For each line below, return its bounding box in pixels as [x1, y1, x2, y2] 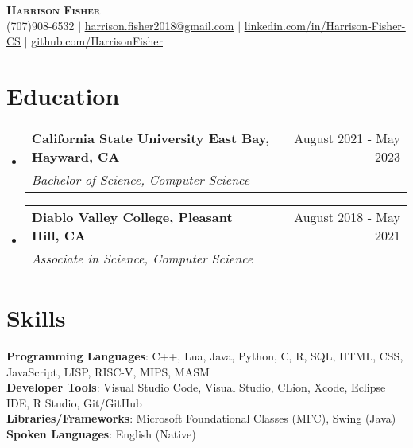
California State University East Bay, [31, 128, 270, 147]
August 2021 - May [294, 128, 400, 147]
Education [6, 79, 120, 111]
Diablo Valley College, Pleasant [31, 207, 233, 226]
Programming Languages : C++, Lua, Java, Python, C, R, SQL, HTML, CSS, [6, 348, 403, 364]
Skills [6, 302, 66, 334]
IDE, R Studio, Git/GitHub [6, 394, 142, 411]
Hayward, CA [31, 146, 120, 166]
